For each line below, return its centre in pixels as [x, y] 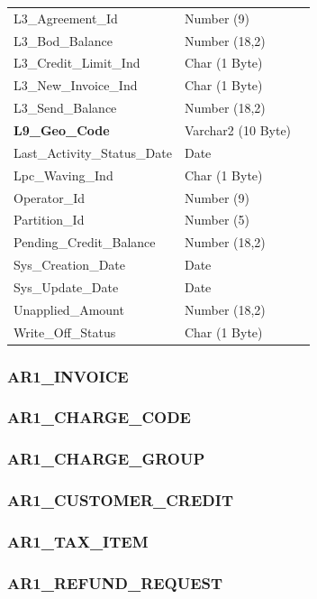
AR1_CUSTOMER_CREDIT [121, 500]
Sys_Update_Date [66, 286]
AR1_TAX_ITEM [78, 541]
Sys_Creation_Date [69, 265]
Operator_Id [50, 197]
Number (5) [217, 220]
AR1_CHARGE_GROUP [106, 459]
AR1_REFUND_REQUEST [115, 582]
